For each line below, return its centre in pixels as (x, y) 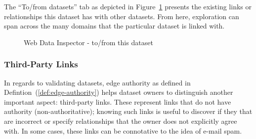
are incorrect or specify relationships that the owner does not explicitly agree (121, 121)
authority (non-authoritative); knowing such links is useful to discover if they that (128, 111)
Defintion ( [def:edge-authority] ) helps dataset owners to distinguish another (119, 92)
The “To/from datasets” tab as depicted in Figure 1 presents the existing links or (128, 6)
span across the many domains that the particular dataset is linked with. (114, 26)
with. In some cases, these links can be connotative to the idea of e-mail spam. (123, 130)
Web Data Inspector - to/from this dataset (88, 42)
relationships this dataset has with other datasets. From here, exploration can (122, 16)
